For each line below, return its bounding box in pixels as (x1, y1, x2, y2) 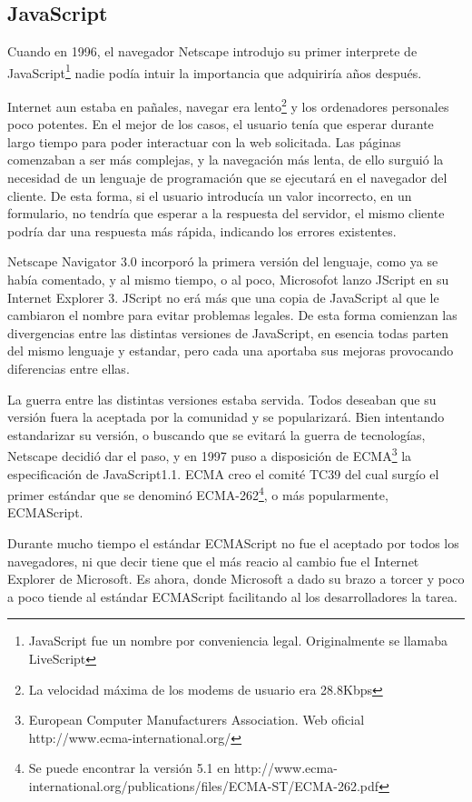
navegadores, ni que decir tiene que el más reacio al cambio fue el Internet (7, 551, 419, 570)
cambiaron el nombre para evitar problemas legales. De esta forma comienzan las (7, 306, 457, 325)
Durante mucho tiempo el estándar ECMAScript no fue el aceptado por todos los (7, 534, 459, 553)
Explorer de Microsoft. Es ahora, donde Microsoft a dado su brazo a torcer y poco (7, 569, 465, 588)
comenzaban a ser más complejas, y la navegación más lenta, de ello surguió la (7, 150, 444, 169)
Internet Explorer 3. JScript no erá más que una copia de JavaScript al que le (7, 287, 439, 306)
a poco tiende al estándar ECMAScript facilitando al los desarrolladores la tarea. (7, 586, 457, 606)
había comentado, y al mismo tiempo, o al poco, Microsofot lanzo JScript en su (7, 270, 449, 289)
